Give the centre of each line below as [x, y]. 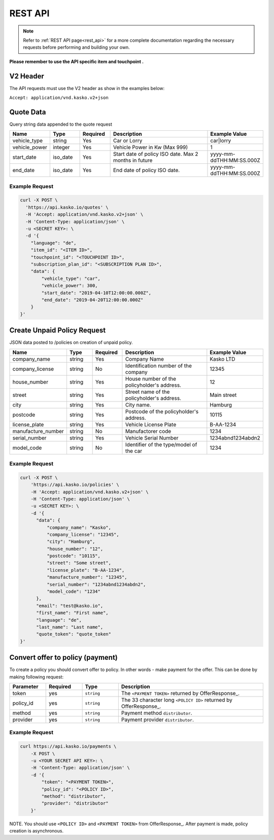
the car [133, 451]
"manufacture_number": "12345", [87, 577]
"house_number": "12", [75, 549]
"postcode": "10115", [74, 556]
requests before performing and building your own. [77, 47]
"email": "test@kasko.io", [70, 606]
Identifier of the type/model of [161, 444]
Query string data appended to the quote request [61, 124]
